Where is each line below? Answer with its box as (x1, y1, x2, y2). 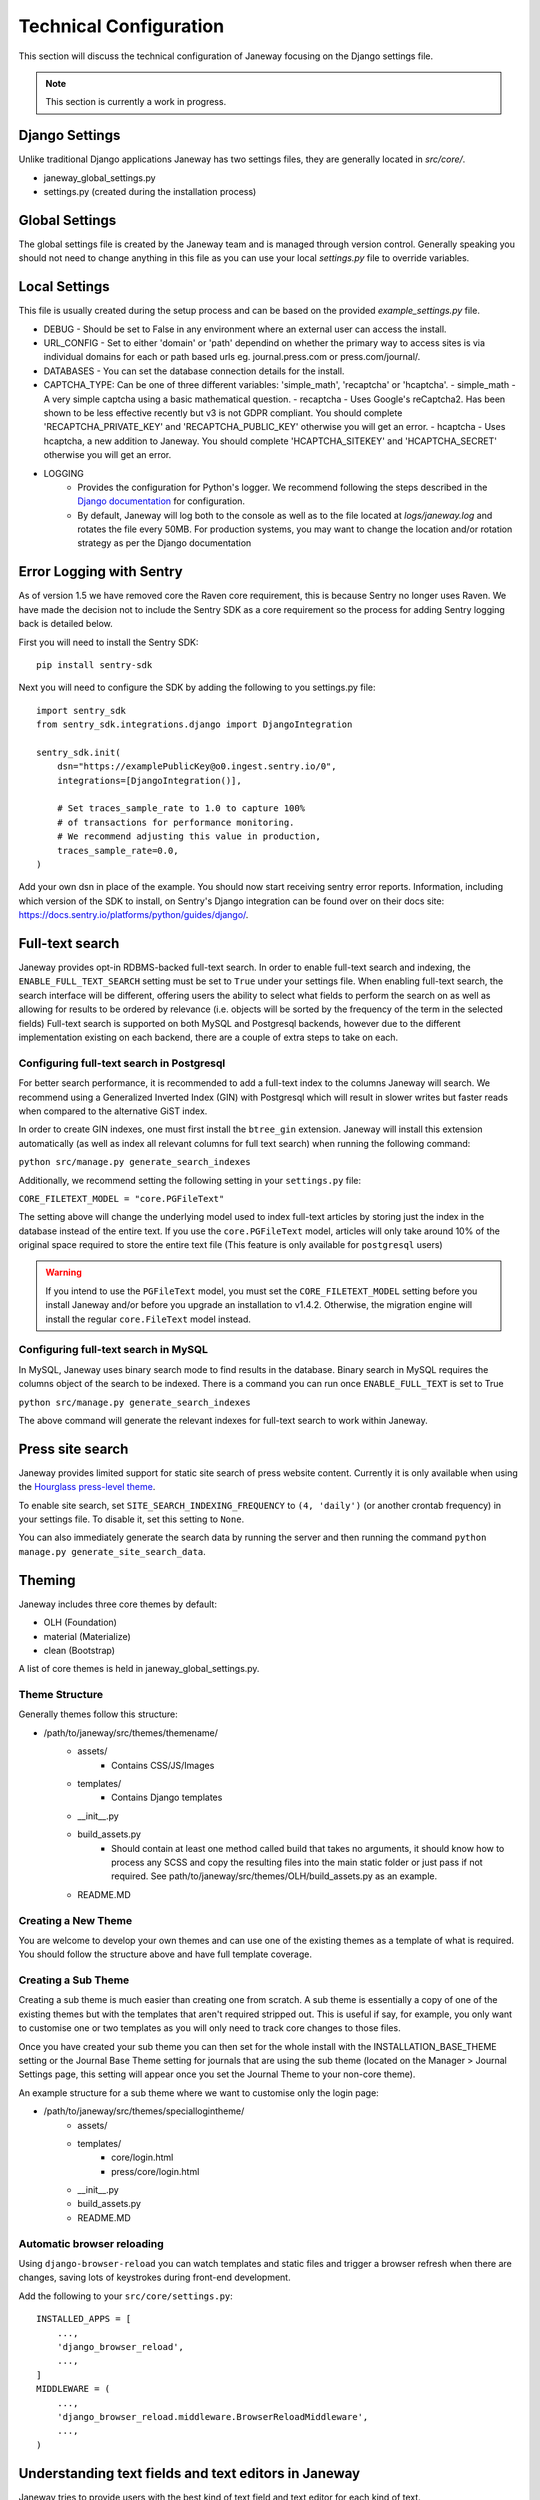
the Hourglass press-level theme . (18, 1481, 156, 1493)
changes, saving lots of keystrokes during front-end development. (18, 2271, 291, 2284)
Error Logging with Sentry (18, 563, 184, 580)
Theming (18, 1571, 76, 1589)
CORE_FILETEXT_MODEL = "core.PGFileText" (18, 1193, 225, 1204)
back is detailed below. (18, 618, 114, 630)
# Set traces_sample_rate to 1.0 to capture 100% (56, 803, 305, 814)
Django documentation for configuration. (77, 495, 245, 507)
